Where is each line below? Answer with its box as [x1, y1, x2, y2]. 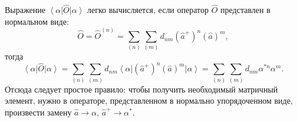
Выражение [5, 4, 45, 16]
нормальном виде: [5, 15, 69, 27]
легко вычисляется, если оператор [87, 4, 209, 16]
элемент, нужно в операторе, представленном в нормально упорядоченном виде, [5, 94, 293, 107]
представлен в [220, 4, 270, 16]
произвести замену [5, 106, 72, 118]
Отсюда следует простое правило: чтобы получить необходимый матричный [5, 83, 278, 95]
